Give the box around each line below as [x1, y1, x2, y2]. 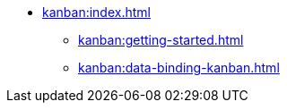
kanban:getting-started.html [78, 32, 244, 47]
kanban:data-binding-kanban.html [78, 60, 280, 75]
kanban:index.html [42, 4, 151, 20]
